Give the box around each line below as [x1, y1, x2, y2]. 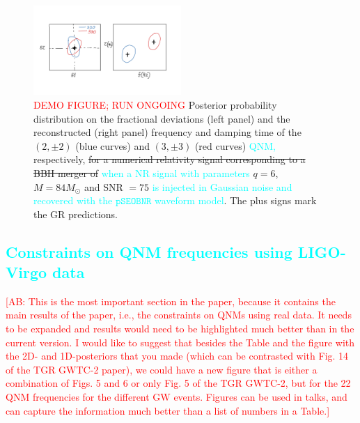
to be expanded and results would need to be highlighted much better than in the [6, 321, 354, 336]
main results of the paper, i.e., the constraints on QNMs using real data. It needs [6, 307, 352, 322]
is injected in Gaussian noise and [152, 179, 292, 194]
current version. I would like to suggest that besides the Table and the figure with [6, 334, 355, 349]
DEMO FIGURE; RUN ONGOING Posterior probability [33, 97, 277, 111]
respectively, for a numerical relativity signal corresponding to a [33, 152, 306, 167]
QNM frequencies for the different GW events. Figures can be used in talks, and [6, 390, 347, 404]
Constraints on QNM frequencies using [6, 240, 292, 262]
